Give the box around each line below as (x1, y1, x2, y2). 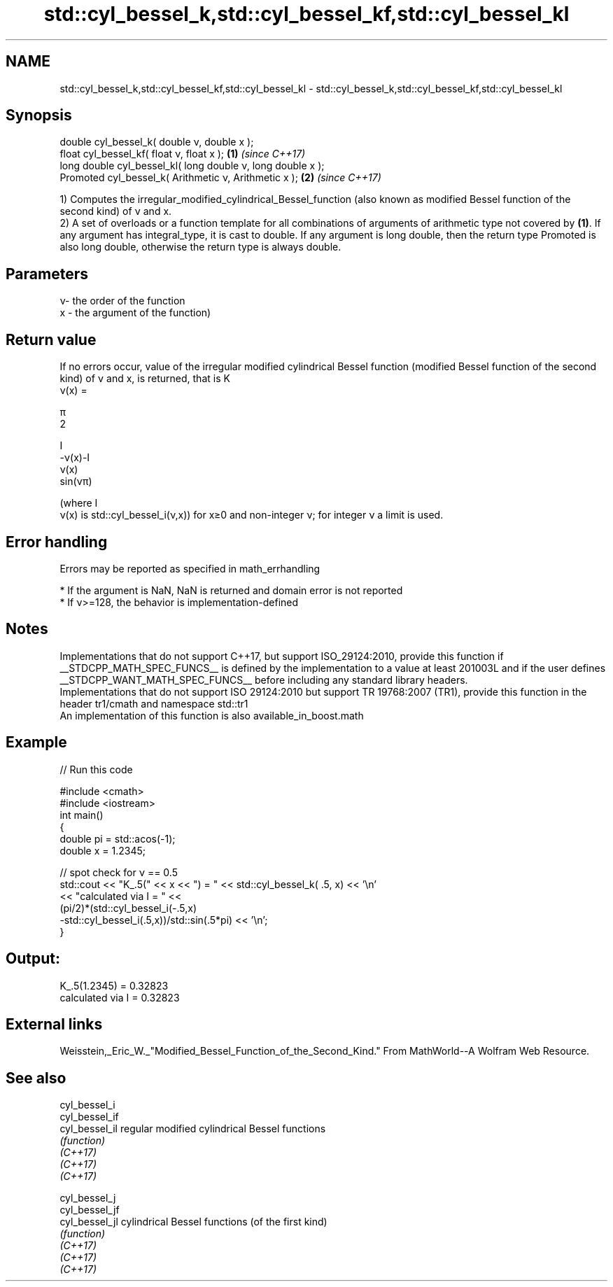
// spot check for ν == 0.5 (59, 866, 178, 878)
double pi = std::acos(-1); (59, 832, 176, 845)
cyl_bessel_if (59, 1111, 119, 1123)
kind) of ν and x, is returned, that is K (59, 372, 230, 385)
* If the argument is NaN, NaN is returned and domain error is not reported (59, 584, 403, 596)
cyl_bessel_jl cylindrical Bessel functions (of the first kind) (59, 1216, 327, 1228)
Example (6, 733, 67, 752)
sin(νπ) (59, 475, 92, 488)
